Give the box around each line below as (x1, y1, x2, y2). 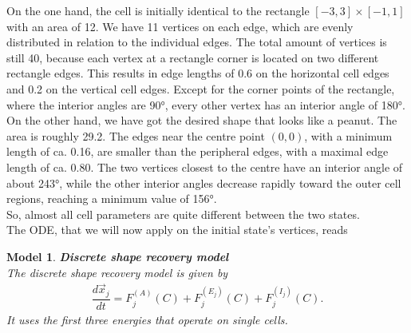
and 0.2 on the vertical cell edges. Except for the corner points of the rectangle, (6, 80, 395, 97)
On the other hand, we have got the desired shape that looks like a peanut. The (6, 112, 397, 129)
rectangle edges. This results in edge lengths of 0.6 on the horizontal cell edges (6, 65, 389, 81)
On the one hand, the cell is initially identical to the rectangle (6, 2, 310, 18)
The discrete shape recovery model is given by (6, 264, 228, 280)
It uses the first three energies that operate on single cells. (6, 311, 288, 327)
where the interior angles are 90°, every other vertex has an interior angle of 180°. (6, 96, 405, 113)
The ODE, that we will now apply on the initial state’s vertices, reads (6, 221, 348, 238)
